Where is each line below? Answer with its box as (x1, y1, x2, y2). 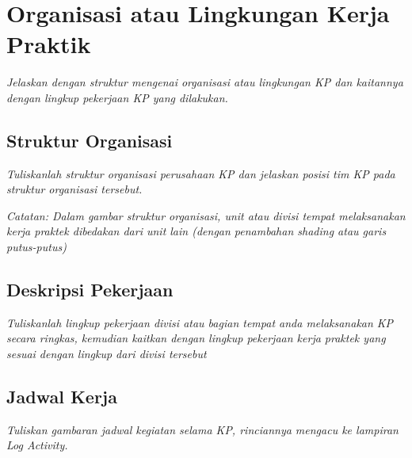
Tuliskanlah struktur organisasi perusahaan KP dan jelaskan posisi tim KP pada (6, 165, 395, 181)
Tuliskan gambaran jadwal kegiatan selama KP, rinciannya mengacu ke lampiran (6, 421, 399, 437)
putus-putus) (6, 239, 67, 255)
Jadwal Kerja (6, 384, 117, 409)
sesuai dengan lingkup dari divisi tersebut (6, 345, 207, 362)
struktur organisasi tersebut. (6, 181, 143, 197)
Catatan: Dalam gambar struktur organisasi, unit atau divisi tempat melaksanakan (6, 207, 406, 223)
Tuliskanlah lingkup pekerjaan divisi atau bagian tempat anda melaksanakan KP (6, 314, 394, 330)
